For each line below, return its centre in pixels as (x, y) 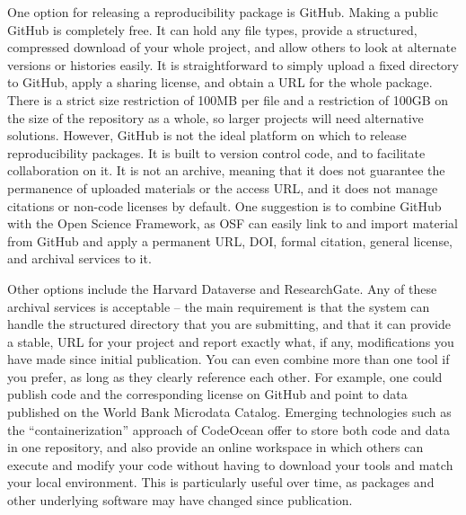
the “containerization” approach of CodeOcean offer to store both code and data (229, 429)
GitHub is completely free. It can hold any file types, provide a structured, (212, 29)
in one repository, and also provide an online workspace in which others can (215, 447)
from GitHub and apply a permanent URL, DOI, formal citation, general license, (230, 240)
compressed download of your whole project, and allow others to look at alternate (232, 47)
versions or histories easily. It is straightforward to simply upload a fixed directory (233, 64)
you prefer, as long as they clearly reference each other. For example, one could (225, 376)
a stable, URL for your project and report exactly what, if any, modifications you (231, 341)
